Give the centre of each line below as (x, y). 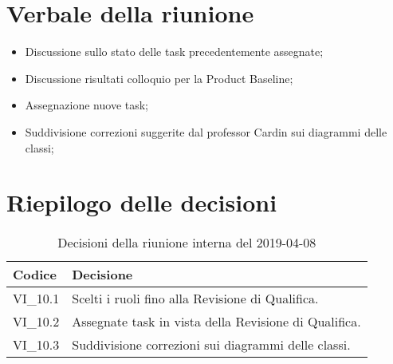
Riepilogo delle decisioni (142, 202)
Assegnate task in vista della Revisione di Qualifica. (216, 322)
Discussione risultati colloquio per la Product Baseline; (159, 78)
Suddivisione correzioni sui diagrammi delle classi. (211, 345)
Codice (35, 275)
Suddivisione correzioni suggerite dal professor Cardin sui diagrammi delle (206, 131)
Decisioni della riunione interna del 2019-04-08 (187, 243)
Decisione (102, 275)
